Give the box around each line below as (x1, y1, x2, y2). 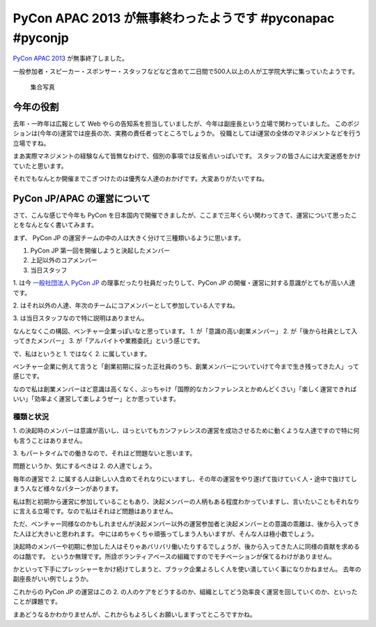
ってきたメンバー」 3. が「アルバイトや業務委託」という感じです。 (13, 337, 204, 345)
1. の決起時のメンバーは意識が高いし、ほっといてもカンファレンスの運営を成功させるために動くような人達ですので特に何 (13, 426, 360, 435)
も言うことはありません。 (13, 436, 86, 444)
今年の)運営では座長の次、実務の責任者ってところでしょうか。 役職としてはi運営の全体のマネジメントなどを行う (39, 129, 361, 137)
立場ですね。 (13, 139, 50, 147)
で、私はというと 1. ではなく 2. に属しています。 (13, 349, 151, 358)
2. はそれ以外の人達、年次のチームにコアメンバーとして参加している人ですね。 (13, 301, 240, 310)
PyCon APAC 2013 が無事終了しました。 (13, 54, 129, 63)
